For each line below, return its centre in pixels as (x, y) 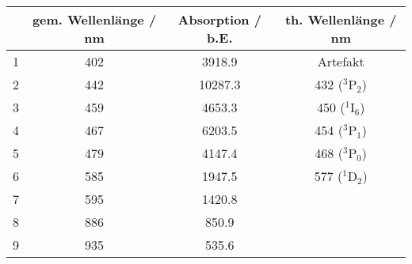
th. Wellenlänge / (341, 19)
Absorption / (219, 19)
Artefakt (341, 61)
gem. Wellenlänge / (94, 19)
